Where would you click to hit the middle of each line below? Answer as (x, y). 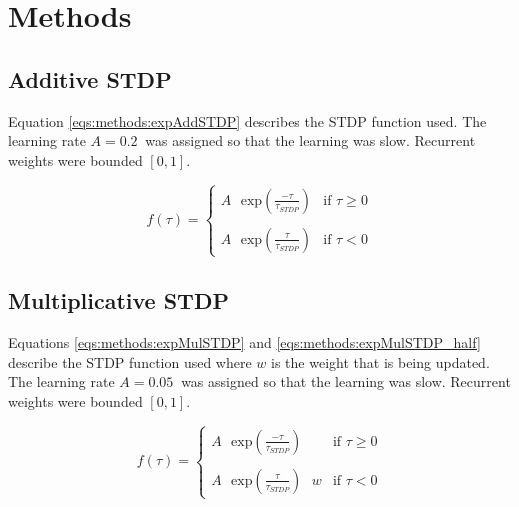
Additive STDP (90, 78)
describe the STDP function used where (130, 361)
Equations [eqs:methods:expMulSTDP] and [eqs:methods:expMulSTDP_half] (244, 342)
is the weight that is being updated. (380, 361)
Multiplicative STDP (118, 300)
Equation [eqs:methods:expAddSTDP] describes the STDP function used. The (247, 120)
